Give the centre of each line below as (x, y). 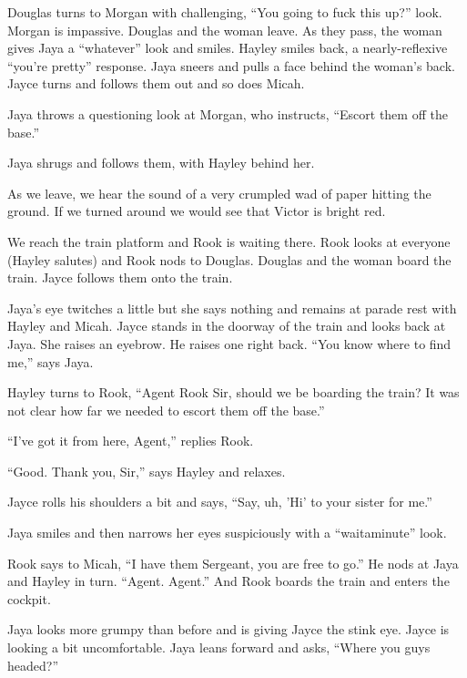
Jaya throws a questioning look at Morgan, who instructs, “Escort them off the (228, 113)
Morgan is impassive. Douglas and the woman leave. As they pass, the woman (225, 30)
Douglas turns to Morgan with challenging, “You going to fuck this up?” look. (225, 12)
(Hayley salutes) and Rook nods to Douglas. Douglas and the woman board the (229, 259)
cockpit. (29, 598)
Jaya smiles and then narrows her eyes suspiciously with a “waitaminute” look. (227, 533)
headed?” (33, 665)
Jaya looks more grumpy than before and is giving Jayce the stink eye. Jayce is (228, 629)
